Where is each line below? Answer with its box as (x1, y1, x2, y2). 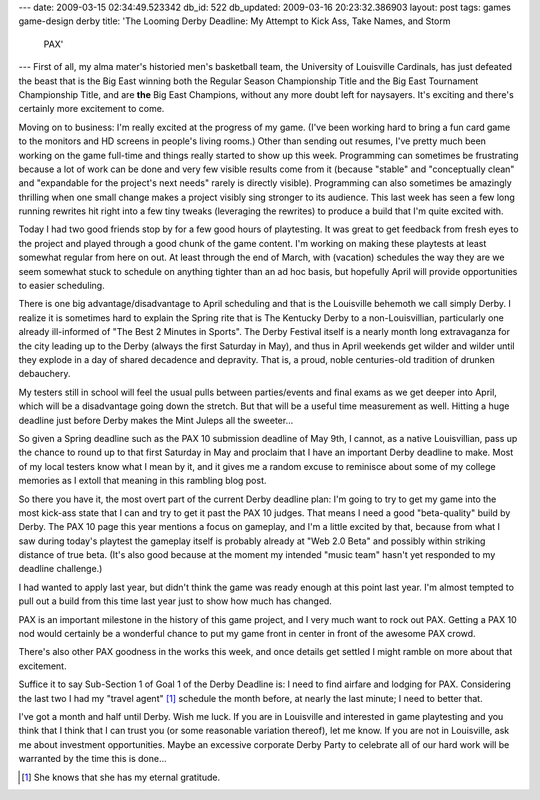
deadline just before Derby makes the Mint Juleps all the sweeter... (18, 414, 294, 426)
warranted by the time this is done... (18, 753, 167, 765)
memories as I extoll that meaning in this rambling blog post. (18, 475, 267, 487)
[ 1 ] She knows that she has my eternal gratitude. (21, 771, 220, 783)
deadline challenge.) (18, 563, 103, 575)
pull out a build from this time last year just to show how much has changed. (18, 595, 332, 607)
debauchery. (18, 368, 71, 380)
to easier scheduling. (18, 280, 105, 292)
